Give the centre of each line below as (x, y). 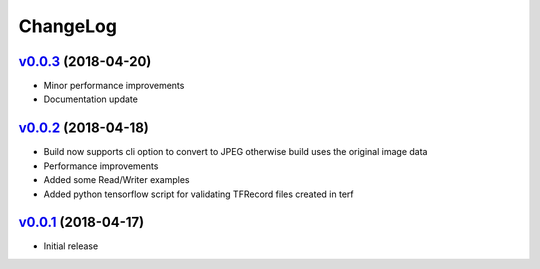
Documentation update (91, 99)
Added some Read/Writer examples (116, 180)
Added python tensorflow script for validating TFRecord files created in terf (198, 194)
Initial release (71, 246)
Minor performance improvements (114, 86)
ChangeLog (67, 26)
